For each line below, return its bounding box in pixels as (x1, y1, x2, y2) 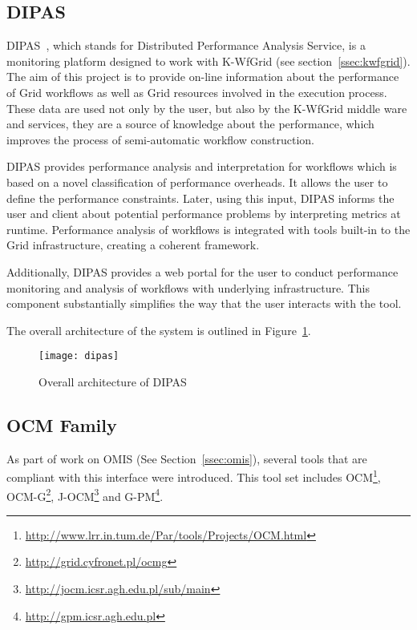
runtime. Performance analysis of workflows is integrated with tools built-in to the (6, 220, 411, 237)
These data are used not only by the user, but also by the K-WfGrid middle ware (6, 99, 407, 116)
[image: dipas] (38, 350, 119, 362)
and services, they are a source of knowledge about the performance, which (6, 115, 374, 132)
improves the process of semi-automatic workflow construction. (6, 131, 314, 147)
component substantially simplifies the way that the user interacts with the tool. (6, 295, 402, 312)
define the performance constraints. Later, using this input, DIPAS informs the (6, 189, 395, 206)
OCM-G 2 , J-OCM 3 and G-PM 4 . (6, 485, 164, 504)
